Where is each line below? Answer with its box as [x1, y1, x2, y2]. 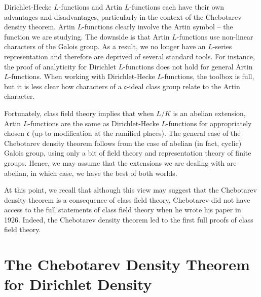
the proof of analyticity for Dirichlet [4, 61, 116, 71]
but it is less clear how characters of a [4, 81, 122, 91]
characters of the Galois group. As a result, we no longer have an [4, 41, 206, 52]
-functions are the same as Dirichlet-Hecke [28, 118, 159, 128]
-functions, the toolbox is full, [162, 71, 254, 82]
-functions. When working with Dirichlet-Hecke [9, 71, 155, 82]
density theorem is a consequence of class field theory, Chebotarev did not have [4, 194, 250, 205]
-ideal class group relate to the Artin [126, 81, 240, 91]
